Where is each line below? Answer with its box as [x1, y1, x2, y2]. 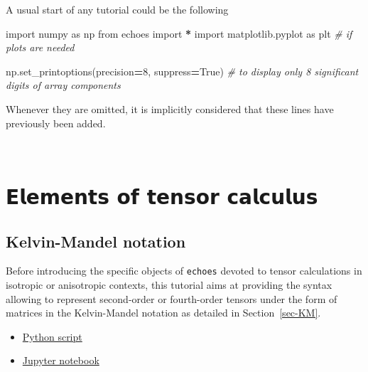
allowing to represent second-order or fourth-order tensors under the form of [6, 291, 337, 306]
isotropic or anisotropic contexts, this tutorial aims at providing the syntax [6, 277, 332, 292]
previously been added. [6, 115, 106, 130]
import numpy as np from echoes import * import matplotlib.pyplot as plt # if [6, 26, 352, 41]
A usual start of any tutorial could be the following [6, 2, 229, 16]
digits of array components [6, 78, 121, 92]
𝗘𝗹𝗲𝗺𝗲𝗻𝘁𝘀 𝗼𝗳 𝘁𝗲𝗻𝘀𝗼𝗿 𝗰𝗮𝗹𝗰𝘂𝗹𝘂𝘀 [6, 181, 318, 210]
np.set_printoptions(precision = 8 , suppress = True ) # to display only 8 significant [6, 63, 359, 78]
